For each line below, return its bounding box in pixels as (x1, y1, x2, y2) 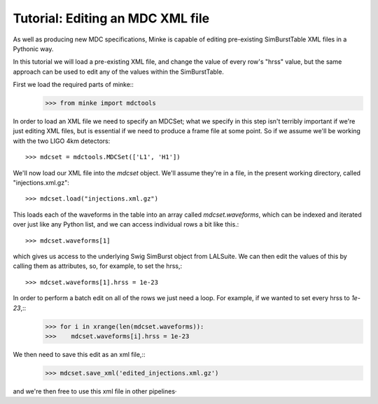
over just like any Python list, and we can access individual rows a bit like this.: (13, 220, 239, 229)
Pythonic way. (13, 44, 54, 53)
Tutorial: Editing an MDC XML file (13, 11, 210, 26)
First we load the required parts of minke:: (13, 81, 134, 89)
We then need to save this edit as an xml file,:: (13, 350, 146, 358)
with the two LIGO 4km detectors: (13, 137, 111, 145)
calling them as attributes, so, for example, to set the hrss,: (13, 262, 183, 270)
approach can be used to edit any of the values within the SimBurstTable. (13, 67, 224, 76)
